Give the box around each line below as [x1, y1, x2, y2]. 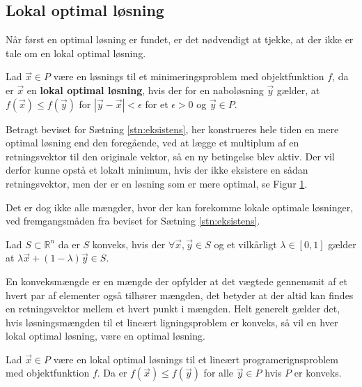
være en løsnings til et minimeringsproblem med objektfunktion [53, 69, 324, 84]
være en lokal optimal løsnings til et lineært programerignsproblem [53, 351, 338, 366]
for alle [203, 365, 234, 380]
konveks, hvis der [92, 236, 166, 251]
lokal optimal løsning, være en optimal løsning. [6, 328, 205, 343]
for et [145, 96, 168, 111]
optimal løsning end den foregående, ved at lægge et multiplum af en [6, 135, 299, 150]
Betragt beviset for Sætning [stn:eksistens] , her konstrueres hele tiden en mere [6, 121, 339, 136]
